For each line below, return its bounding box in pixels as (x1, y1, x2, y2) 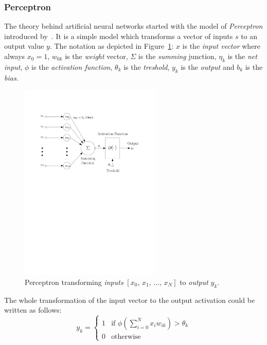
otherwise (111, 333, 141, 340)
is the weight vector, (65, 51, 128, 61)
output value (4, 41, 44, 51)
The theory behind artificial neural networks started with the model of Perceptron (4, 21, 263, 31)
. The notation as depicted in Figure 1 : (49, 41, 174, 51)
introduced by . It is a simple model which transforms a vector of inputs (4, 30, 233, 41)
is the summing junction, (138, 51, 217, 61)
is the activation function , (31, 61, 113, 72)
